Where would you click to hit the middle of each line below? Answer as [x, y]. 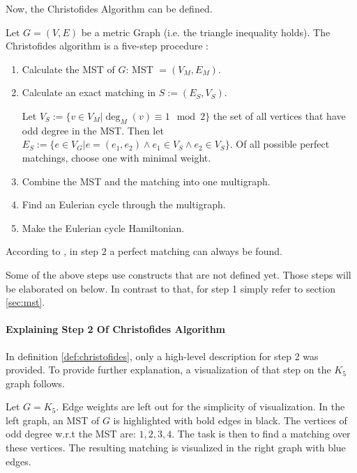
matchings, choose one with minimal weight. [116, 157]
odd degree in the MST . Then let [93, 130]
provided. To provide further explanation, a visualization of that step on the [168, 370]
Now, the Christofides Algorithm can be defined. [109, 8]
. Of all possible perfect [280, 144]
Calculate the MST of [68, 69]
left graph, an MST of [53, 420]
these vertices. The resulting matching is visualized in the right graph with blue [176, 448]
